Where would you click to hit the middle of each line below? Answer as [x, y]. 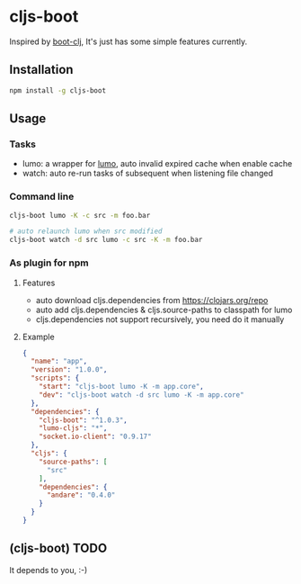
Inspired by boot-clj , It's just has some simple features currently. [128, 41]
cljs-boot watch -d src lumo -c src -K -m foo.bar [106, 240]
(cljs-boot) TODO [58, 548]
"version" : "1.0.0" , [69, 370]
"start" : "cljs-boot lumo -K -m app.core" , [121, 387]
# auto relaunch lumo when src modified [86, 231]
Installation [41, 70]
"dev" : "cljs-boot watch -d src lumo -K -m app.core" [142, 395]
